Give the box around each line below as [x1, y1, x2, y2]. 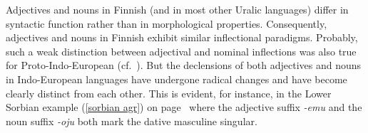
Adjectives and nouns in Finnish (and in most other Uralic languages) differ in [6, 2, 349, 16]
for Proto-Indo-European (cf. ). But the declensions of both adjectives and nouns [6, 58, 362, 73]
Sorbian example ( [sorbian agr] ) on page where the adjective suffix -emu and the [6, 100, 362, 115]
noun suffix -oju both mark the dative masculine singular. [6, 113, 257, 128]
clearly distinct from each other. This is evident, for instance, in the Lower [6, 85, 332, 100]
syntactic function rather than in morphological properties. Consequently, [6, 16, 327, 31]
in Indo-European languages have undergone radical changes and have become [6, 71, 347, 86]
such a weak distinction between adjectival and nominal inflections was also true [6, 43, 357, 58]
